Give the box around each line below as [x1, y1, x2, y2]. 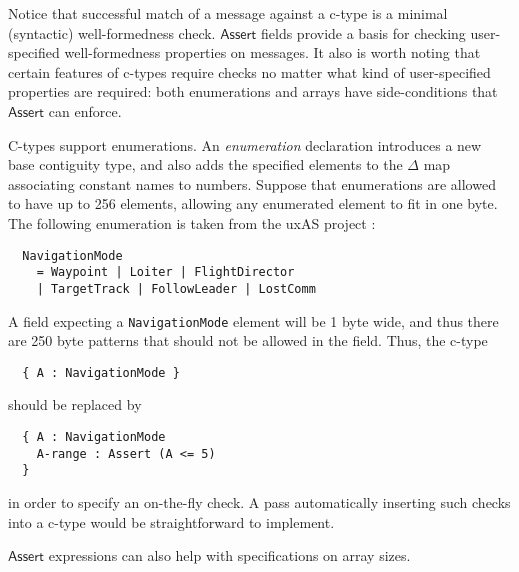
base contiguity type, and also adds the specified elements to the [8, 154, 403, 175]
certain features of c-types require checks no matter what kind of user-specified [8, 61, 491, 82]
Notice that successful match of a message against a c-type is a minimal [8, 3, 448, 23]
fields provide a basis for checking [261, 22, 466, 43]
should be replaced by [8, 394, 142, 415]
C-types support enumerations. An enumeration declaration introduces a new [8, 134, 482, 155]
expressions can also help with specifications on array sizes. [48, 545, 411, 566]
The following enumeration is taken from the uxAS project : [8, 212, 376, 233]
